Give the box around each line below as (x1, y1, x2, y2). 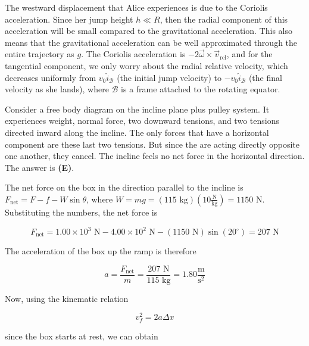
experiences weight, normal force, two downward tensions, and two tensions (5, 114, 279, 127)
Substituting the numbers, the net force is (5, 205, 158, 218)
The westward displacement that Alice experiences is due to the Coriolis (5, 1, 268, 13)
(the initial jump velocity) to (117, 71, 221, 83)
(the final (248, 71, 282, 83)
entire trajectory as (5, 48, 74, 60)
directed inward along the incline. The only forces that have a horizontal (5, 126, 269, 138)
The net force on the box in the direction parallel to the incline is (5, 181, 244, 194)
